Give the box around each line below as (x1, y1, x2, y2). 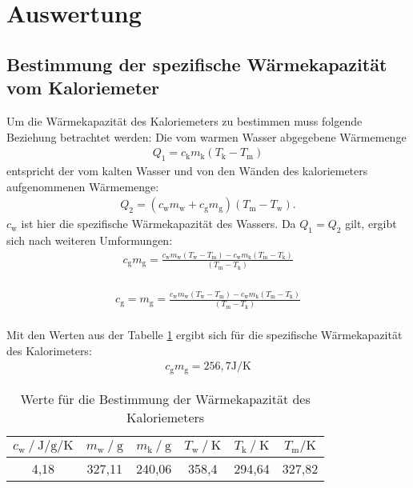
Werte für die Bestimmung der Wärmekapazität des (20, 389, 311, 408)
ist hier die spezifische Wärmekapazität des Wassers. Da (21, 215, 296, 232)
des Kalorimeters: (6, 342, 92, 358)
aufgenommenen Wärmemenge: (6, 178, 159, 194)
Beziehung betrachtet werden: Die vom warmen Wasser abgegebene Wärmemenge (6, 128, 407, 145)
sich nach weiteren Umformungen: (6, 232, 173, 248)
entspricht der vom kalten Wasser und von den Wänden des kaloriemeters (6, 162, 368, 178)
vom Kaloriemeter (6, 75, 160, 100)
